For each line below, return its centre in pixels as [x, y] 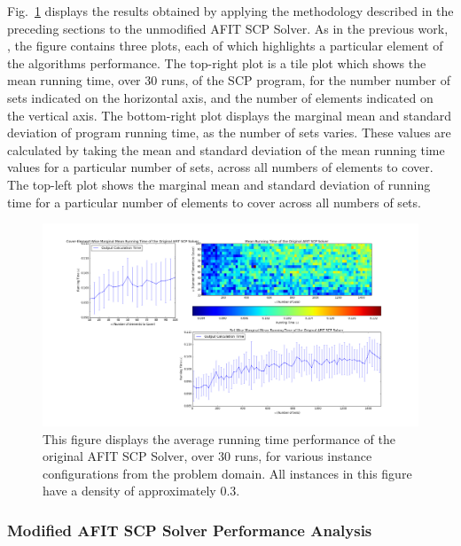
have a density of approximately [129, 491]
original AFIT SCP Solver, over [129, 456]
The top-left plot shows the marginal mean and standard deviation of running [219, 184]
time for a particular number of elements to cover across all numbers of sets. [214, 202]
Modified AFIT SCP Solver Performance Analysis [190, 530]
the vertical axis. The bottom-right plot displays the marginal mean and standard [229, 115]
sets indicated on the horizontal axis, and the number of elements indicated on [220, 97]
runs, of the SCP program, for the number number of [305, 80]
